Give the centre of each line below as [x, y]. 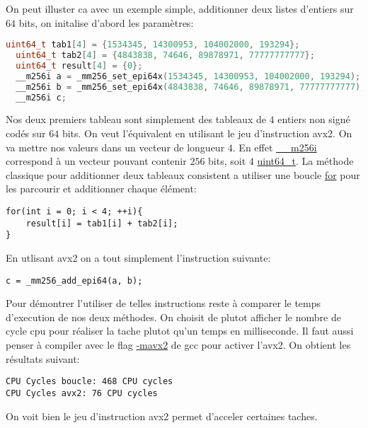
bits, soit [227, 161]
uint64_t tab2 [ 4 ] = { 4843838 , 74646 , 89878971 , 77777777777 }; [165, 56]
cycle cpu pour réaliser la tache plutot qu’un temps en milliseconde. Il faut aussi [180, 331]
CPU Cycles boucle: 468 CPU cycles [90, 382]
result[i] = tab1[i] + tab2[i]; [102, 223]
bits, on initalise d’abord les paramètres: [106, 22]
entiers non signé [314, 119]
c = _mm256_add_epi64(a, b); [74, 280]
